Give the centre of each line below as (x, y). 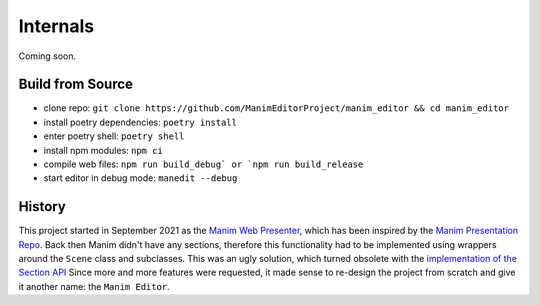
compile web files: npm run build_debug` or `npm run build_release (203, 164)
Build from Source (76, 84)
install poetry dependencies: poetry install (140, 122)
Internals (56, 26)
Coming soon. (47, 56)
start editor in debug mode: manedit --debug (140, 178)
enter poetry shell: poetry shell (114, 136)
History (42, 206)
